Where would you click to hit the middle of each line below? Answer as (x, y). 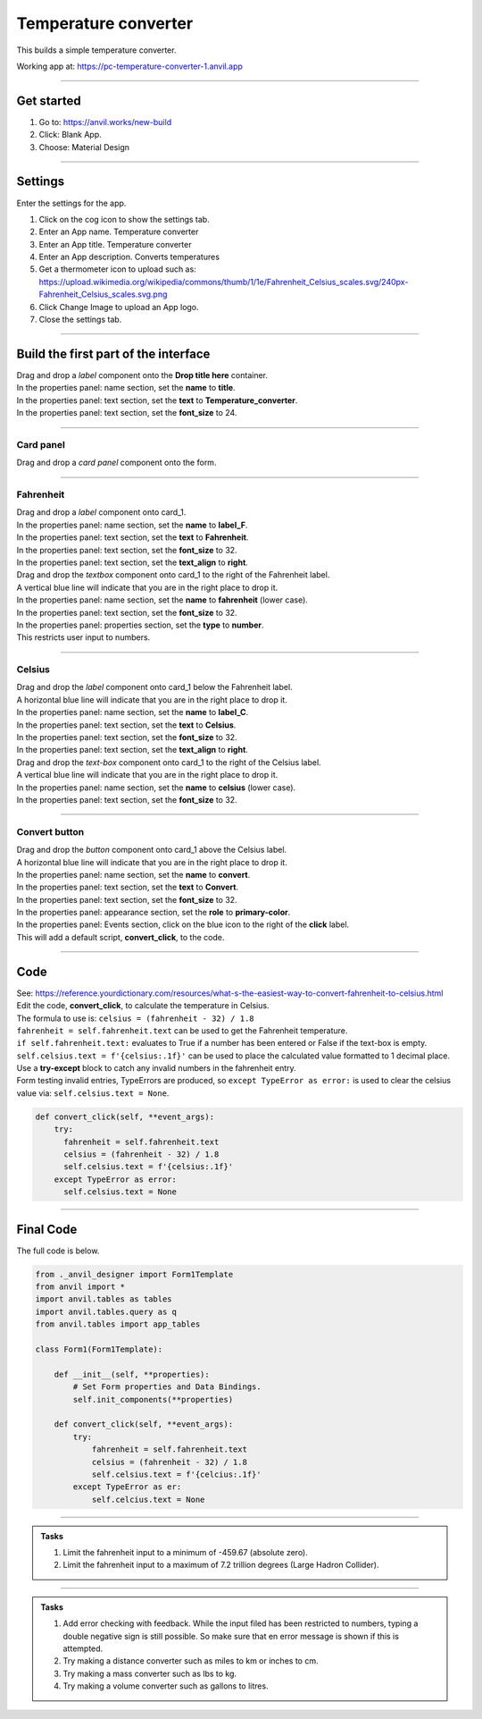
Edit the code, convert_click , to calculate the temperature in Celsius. (143, 1006)
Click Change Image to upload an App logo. (119, 307)
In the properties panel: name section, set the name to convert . (133, 874)
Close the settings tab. (80, 320)
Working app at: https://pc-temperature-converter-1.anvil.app (129, 66)
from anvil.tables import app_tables (118, 1324)
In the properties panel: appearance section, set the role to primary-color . (154, 913)
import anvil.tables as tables (104, 1299)
